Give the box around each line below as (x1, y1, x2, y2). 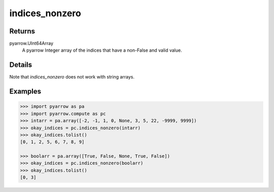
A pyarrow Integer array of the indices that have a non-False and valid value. (22, 47, 182, 53)
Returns (9, 27, 36, 35)
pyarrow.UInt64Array (9, 41, 53, 47)
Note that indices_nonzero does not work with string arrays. (9, 74, 134, 80)
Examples (9, 87, 42, 96)
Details (9, 61, 32, 69)
